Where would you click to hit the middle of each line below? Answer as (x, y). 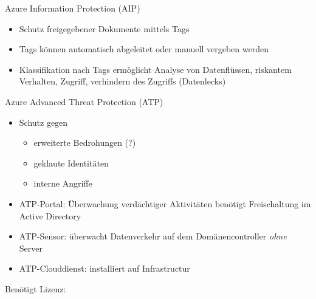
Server (31, 248)
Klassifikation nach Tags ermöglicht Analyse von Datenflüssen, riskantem (155, 69)
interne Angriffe (63, 183)
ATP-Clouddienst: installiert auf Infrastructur (105, 268)
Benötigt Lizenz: (36, 288)
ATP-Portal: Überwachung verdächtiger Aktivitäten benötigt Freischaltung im (165, 203)
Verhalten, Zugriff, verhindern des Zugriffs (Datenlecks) (122, 81)
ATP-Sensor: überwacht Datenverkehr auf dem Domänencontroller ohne (153, 236)
